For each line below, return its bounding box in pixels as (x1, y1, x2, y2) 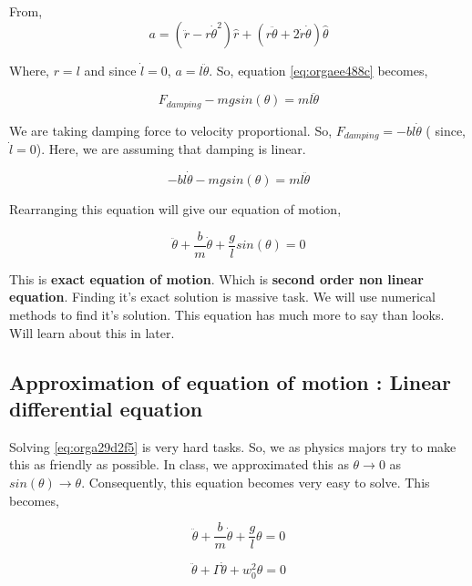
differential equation (9, 394, 203, 422)
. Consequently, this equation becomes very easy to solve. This (81, 472, 430, 491)
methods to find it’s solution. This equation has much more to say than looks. (9, 304, 445, 324)
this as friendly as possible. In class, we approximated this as (9, 455, 349, 474)
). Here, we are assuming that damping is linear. (36, 139, 306, 159)
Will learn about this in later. (9, 323, 175, 342)
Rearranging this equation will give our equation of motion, (9, 200, 342, 219)
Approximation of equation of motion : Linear (9, 367, 451, 396)
